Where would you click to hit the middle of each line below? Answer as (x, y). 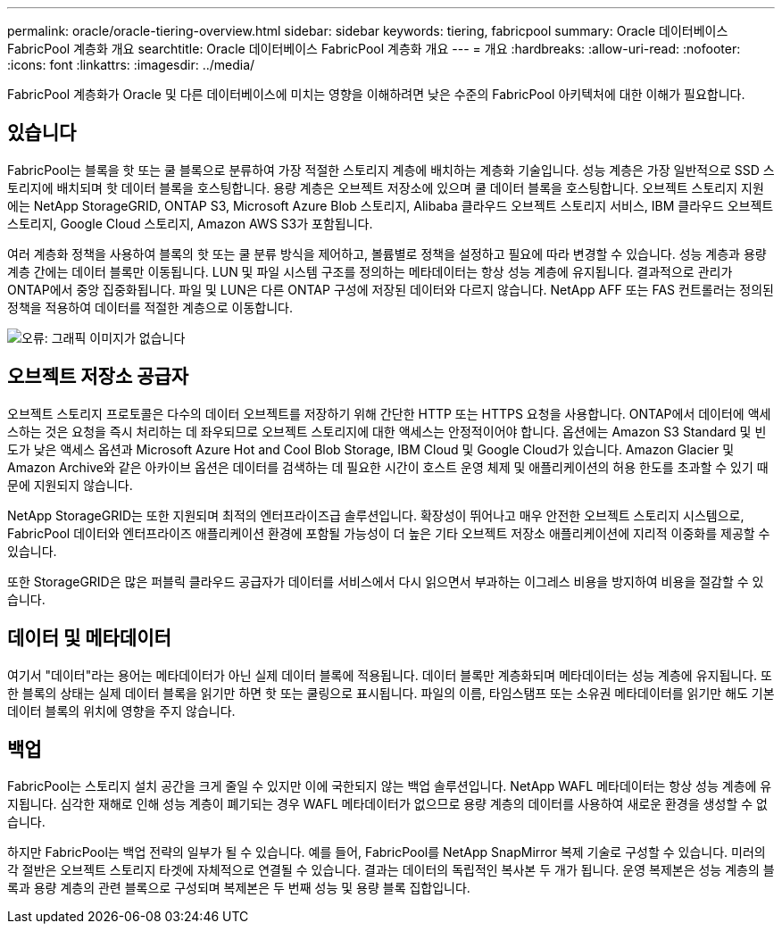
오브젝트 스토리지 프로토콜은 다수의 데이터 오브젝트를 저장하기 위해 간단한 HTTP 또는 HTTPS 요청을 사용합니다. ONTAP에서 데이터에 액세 (389, 413)
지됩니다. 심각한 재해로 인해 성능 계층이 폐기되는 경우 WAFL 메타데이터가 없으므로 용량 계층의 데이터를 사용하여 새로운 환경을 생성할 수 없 (387, 804)
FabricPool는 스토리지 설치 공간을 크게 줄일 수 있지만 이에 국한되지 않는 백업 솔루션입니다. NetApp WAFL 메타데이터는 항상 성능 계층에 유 (390, 786)
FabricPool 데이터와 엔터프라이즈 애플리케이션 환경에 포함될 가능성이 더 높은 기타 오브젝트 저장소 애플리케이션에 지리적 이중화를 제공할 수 (389, 533)
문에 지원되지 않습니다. (70, 485)
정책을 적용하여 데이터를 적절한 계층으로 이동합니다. (150, 307)
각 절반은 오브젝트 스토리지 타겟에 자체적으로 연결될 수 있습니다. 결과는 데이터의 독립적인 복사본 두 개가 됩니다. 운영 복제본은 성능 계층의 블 (391, 870)
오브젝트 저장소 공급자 (98, 377)
